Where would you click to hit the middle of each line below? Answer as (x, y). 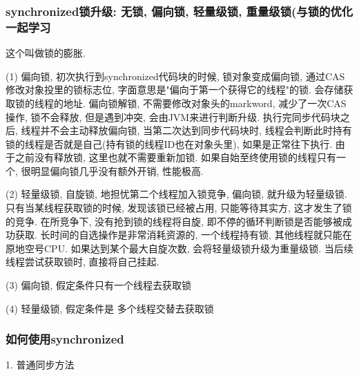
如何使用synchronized (65, 339)
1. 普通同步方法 (40, 365)
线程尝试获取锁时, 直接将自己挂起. (83, 262)
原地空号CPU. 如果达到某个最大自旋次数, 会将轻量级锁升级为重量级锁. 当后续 (179, 248)
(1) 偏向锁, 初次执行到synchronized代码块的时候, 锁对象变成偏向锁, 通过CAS (175, 76)
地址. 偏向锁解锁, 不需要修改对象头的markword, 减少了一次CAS (205, 103)
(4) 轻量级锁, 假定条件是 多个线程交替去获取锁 (110, 308)
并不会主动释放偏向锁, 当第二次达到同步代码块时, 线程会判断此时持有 (196, 130)
